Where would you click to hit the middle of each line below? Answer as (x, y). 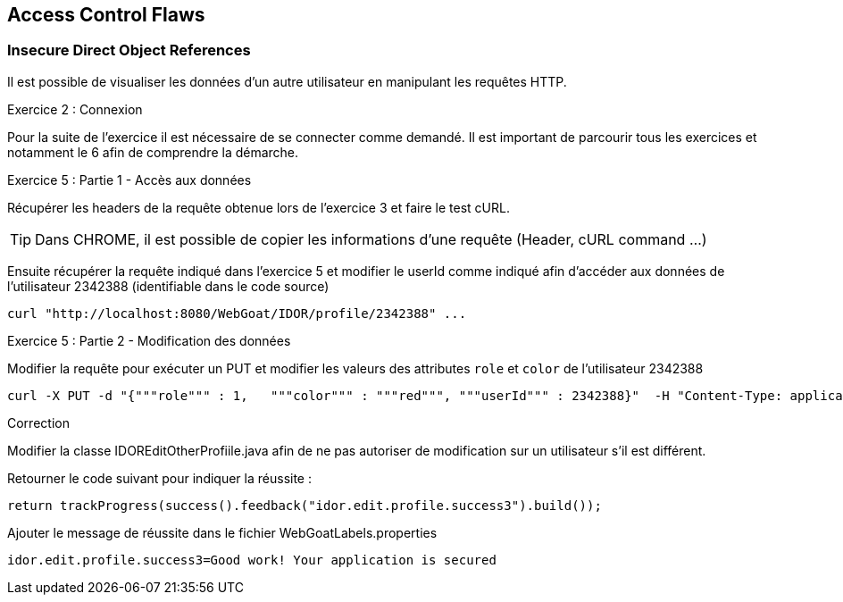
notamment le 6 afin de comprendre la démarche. (153, 152)
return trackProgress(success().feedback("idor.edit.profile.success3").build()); (305, 505)
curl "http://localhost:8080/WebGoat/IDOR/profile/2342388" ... (237, 313)
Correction (38, 422)
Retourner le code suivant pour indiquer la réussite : (159, 478)
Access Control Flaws (106, 15)
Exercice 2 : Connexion (75, 109)
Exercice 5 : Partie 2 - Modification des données (149, 340)
